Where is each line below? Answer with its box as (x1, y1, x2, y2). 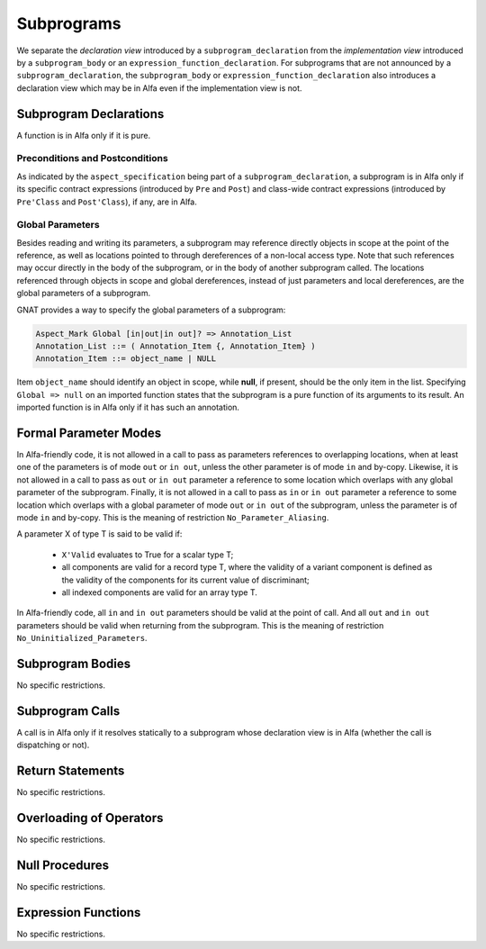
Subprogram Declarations (16, 106, 165, 122)
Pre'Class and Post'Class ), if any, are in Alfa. (16, 196, 197, 207)
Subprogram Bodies (16, 655, 131, 671)
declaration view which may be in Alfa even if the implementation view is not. (16, 82, 302, 94)
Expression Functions (16, 905, 141, 920)
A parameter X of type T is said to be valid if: (16, 529, 183, 539)
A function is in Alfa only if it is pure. (16, 130, 151, 140)
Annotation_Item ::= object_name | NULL (35, 354, 216, 364)
